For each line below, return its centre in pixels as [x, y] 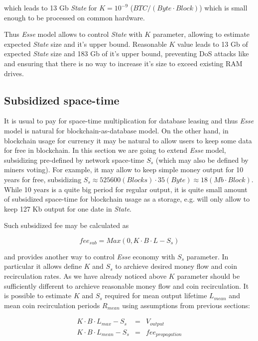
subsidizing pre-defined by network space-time [74, 160]
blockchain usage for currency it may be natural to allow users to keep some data [128, 140]
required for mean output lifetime [156, 295]
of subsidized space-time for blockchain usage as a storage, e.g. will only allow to [127, 199]
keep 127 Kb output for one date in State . [68, 208]
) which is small [223, 7]
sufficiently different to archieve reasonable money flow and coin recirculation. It [127, 285]
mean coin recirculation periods [52, 305]
